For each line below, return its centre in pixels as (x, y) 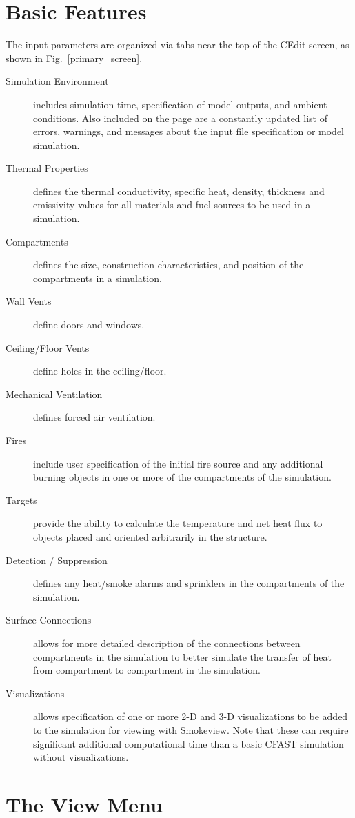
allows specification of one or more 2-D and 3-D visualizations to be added (191, 716)
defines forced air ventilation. (94, 417)
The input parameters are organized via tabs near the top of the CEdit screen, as (177, 44)
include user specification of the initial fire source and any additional (178, 463)
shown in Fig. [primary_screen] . (74, 58)
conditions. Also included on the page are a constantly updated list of (180, 118)
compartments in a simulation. (98, 278)
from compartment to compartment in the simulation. (147, 670)
